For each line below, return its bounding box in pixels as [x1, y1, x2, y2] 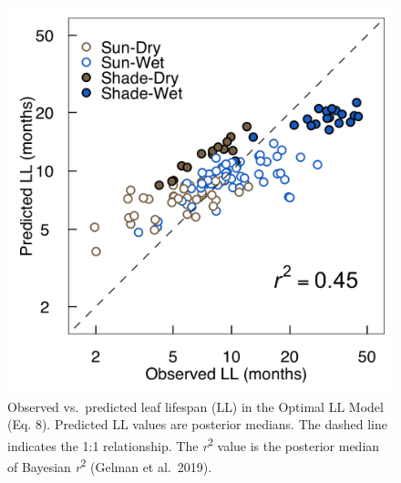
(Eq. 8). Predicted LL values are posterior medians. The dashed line [7, 415, 387, 434]
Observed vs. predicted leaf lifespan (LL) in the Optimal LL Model [7, 396, 384, 416]
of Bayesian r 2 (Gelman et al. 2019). [7, 455, 212, 476]
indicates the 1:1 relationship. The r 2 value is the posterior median [7, 433, 380, 455]
